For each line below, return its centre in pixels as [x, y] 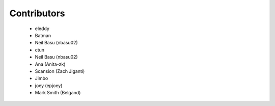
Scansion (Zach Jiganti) [60, 71]
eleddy [42, 29]
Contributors [37, 13]
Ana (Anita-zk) [50, 64]
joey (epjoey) [49, 85]
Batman [43, 35]
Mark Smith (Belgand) [58, 93]
